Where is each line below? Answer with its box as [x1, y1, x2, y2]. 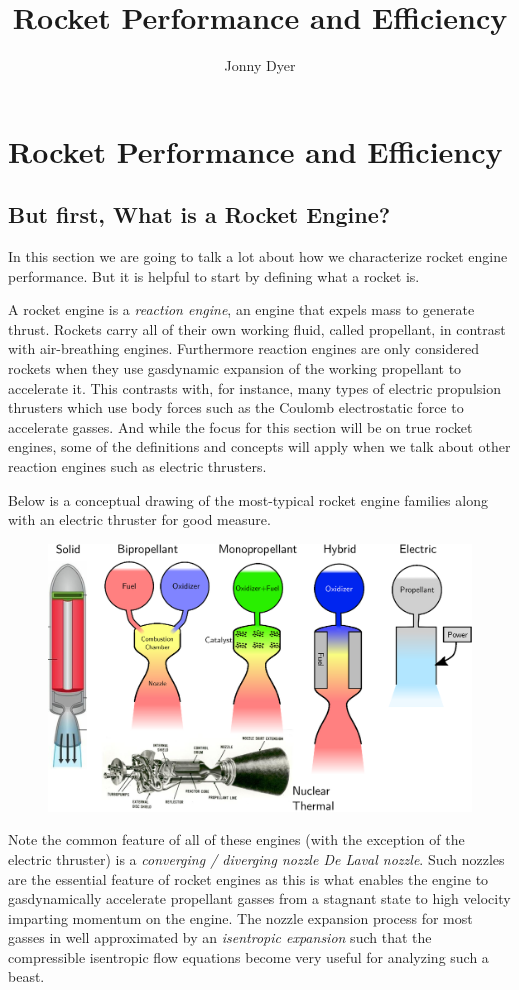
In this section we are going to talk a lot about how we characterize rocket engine [8, 246, 508, 267]
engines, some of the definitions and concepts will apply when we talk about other [8, 436, 511, 457]
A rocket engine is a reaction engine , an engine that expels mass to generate [8, 299, 475, 320]
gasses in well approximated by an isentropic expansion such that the [8, 927, 432, 948]
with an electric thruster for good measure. [8, 509, 271, 530]
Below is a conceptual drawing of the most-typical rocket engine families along [8, 489, 488, 510]
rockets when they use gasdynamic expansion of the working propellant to [8, 358, 462, 379]
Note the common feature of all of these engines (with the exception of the [8, 829, 465, 850]
